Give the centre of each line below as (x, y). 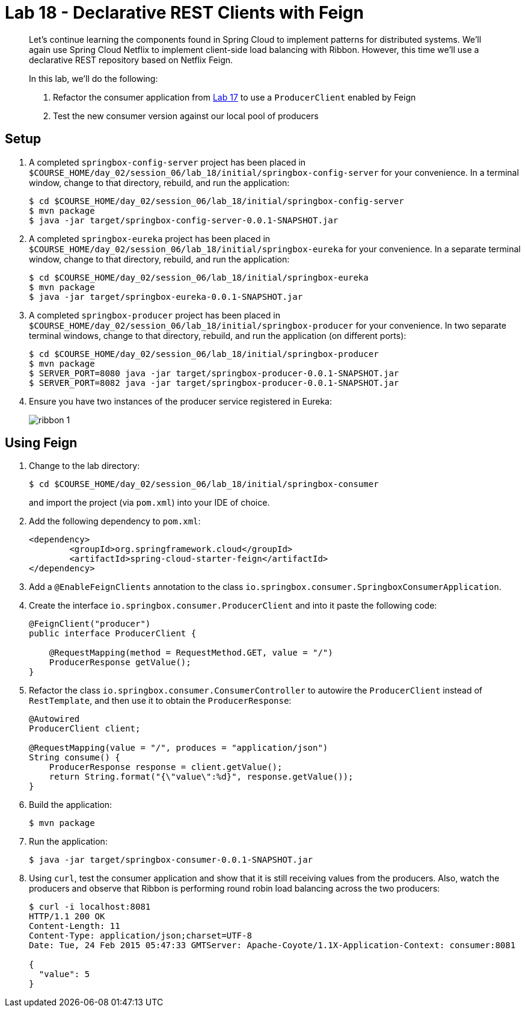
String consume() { (75, 758)
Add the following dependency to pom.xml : (115, 521)
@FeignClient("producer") (90, 624)
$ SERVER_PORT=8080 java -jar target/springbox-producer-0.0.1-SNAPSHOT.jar (214, 373)
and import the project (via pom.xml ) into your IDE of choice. (149, 503)
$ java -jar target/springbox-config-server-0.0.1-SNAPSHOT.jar (184, 220)
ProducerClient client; (85, 729)
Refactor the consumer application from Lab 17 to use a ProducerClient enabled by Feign (235, 97)
